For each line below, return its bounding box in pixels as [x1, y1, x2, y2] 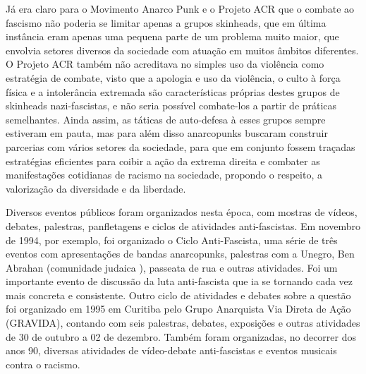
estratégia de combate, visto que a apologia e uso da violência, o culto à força [6, 70, 341, 85]
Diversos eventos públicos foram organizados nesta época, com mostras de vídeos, [6, 205, 358, 219]
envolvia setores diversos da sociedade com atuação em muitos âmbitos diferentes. [6, 42, 359, 57]
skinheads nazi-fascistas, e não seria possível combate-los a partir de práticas [6, 98, 337, 113]
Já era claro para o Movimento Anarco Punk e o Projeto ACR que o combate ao [6, 1, 355, 16]
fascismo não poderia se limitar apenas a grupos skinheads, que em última [6, 15, 327, 30]
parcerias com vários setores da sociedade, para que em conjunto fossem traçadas [6, 139, 355, 154]
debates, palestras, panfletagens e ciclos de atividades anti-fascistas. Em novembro [6, 218, 360, 233]
